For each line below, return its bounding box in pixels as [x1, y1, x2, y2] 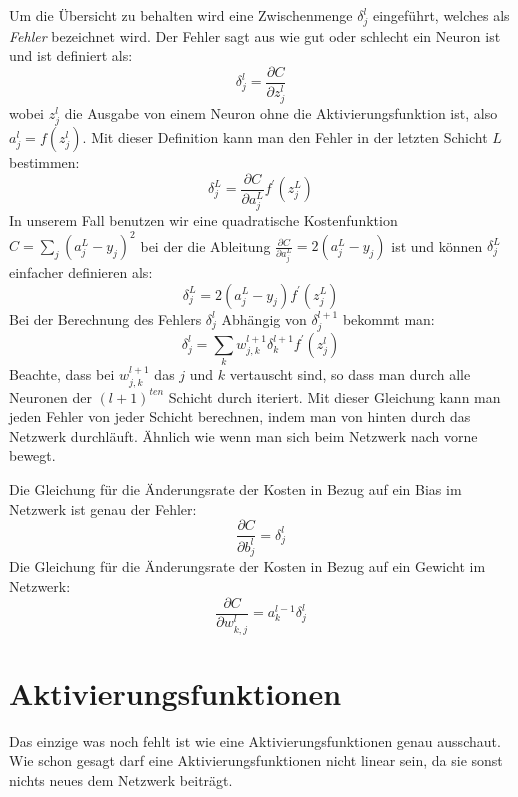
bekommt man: [342, 308, 435, 329]
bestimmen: [9, 152, 80, 173]
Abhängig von [221, 308, 307, 329]
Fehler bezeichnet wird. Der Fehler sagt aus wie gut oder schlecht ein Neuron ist [9, 25, 501, 46]
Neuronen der [9, 386, 92, 407]
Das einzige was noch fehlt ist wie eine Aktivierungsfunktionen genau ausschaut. [9, 730, 501, 751]
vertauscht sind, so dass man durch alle [229, 364, 471, 385]
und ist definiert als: [9, 45, 133, 66]
